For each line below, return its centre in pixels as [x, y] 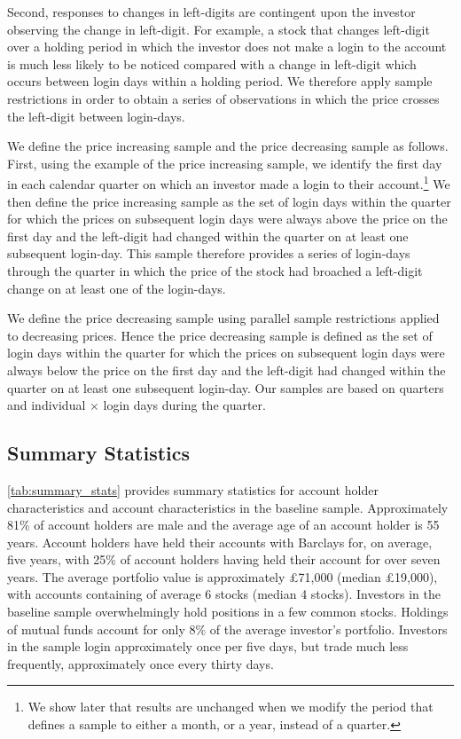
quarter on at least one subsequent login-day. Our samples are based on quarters [226, 387]
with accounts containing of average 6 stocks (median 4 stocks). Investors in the [224, 594]
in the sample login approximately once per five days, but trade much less [208, 646]
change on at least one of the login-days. [117, 288]
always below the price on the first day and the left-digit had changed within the [227, 369]
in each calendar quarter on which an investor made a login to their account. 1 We [229, 182]
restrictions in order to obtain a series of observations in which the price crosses [223, 98]
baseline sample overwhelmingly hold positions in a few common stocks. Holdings [228, 612]
